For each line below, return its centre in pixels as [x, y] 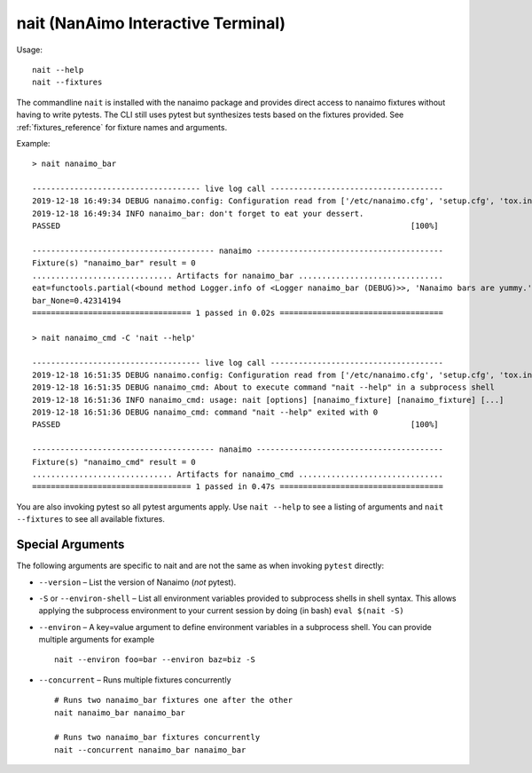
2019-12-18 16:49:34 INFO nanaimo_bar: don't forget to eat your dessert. [198, 213]
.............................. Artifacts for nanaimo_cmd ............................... [238, 474]
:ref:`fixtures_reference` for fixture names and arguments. [122, 127]
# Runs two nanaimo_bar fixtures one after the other [173, 700]
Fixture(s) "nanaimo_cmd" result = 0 [114, 462]
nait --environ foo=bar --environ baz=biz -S [155, 660]
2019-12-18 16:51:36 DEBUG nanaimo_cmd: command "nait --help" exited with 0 [205, 412]
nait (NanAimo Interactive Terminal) [151, 23]
